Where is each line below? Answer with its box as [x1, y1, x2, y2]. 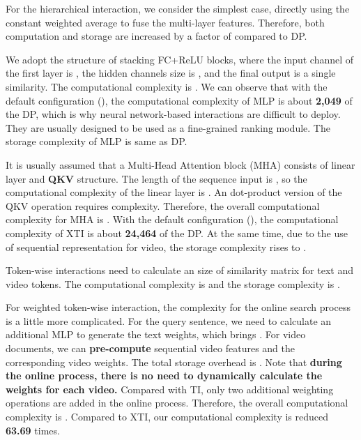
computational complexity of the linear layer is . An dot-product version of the [6, 185, 342, 199]
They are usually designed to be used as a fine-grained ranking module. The [6, 120, 330, 135]
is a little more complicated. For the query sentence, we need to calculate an [6, 313, 332, 328]
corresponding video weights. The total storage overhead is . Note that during [6, 354, 342, 369]
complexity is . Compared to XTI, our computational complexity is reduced [6, 409, 329, 424]
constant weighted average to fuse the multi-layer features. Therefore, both [6, 15, 325, 29]
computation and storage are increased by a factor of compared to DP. [6, 29, 307, 43]
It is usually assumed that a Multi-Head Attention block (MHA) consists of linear [6, 157, 355, 172]
